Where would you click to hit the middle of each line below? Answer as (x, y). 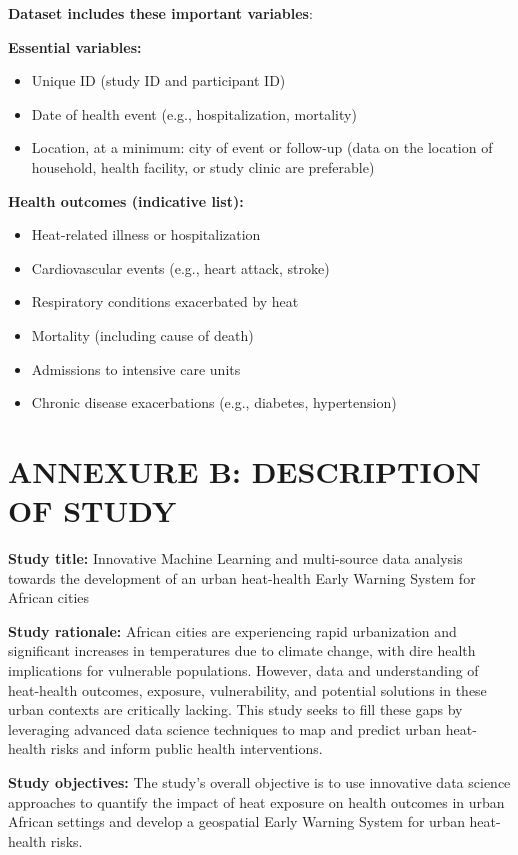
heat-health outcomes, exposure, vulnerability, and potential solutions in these (247, 689)
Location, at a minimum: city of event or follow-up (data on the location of (262, 147)
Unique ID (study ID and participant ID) (158, 80)
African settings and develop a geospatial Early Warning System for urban (236, 821)
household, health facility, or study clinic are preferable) (203, 166)
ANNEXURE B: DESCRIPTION (245, 470)
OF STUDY (92, 510)
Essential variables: (75, 46)
